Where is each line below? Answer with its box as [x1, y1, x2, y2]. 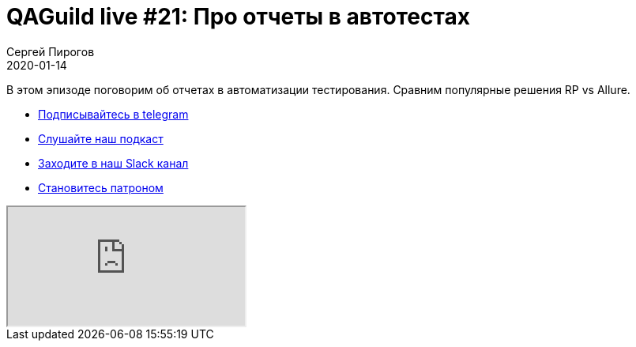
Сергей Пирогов [6, 44, 95, 58]
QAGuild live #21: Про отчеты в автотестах [6, 3, 470, 30]
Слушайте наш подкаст [38, 131, 164, 145]
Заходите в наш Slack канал [38, 156, 189, 170]
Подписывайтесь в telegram [38, 107, 189, 121]
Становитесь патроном [38, 180, 164, 194]
